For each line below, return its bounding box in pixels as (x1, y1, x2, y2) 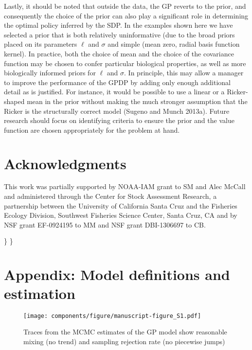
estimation (4, 283, 75, 303)
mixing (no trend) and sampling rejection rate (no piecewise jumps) (23, 336, 225, 346)
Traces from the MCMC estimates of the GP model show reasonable (23, 326, 227, 336)
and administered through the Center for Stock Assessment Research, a (4, 191, 217, 201)
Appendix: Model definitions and (4, 264, 230, 284)
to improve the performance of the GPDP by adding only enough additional (4, 77, 231, 87)
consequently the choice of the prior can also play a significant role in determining (4, 10, 249, 20)
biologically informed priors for (4, 68, 96, 78)
